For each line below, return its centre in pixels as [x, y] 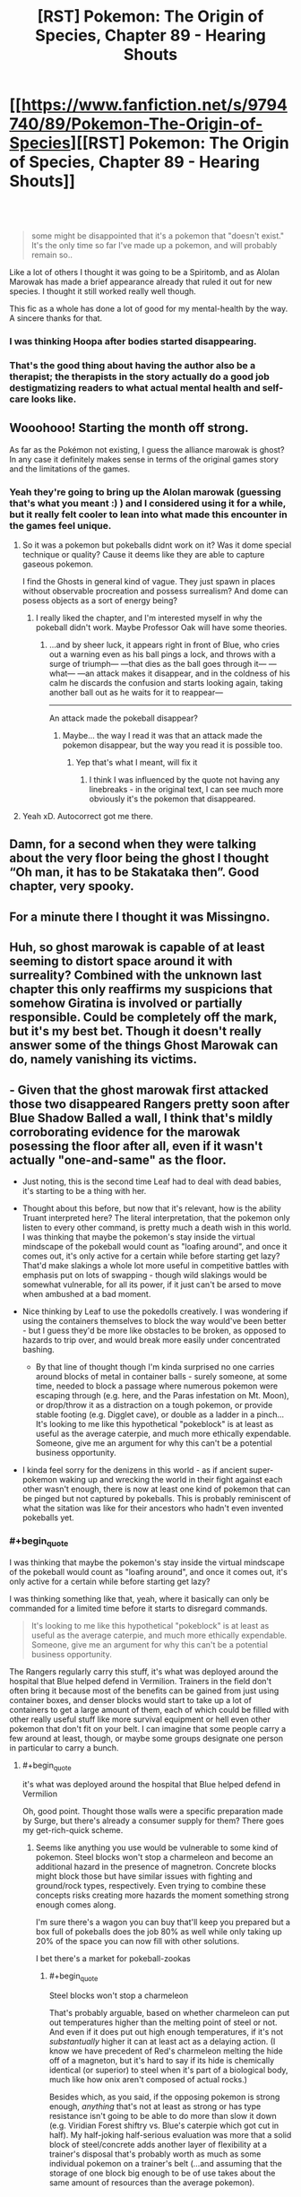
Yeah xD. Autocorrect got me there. [88, 816]
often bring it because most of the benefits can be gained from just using [144, 1691]
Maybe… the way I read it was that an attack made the [162, 735]
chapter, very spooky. [72, 886]
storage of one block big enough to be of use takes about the [162, 2173]
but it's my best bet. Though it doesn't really [136, 1031]
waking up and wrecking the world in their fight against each [171, 1479]
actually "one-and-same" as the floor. [118, 1159]
